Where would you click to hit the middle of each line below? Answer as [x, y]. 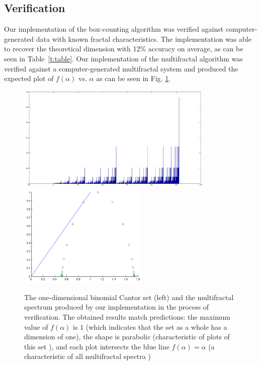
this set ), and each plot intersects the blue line [97, 346]
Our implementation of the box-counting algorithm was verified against [114, 29]
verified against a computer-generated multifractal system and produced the [121, 68]
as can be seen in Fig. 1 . [134, 78]
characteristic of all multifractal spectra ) [88, 356]
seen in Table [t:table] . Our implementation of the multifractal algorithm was [123, 58]
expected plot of [29, 78]
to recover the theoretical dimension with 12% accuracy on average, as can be [124, 49]
